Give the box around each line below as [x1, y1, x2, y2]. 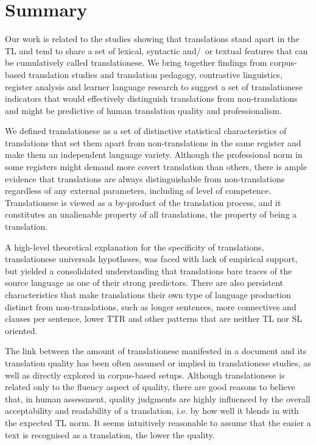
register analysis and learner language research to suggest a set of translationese [5, 80, 303, 93]
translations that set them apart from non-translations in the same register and [5, 136, 301, 149]
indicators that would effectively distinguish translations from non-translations [5, 92, 298, 105]
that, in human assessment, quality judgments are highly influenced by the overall [5, 392, 311, 405]
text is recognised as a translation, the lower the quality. [5, 428, 215, 441]
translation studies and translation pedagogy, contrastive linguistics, [28, 68, 283, 80]
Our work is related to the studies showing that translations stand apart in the [5, 32, 300, 45]
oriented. [5, 324, 38, 336]
